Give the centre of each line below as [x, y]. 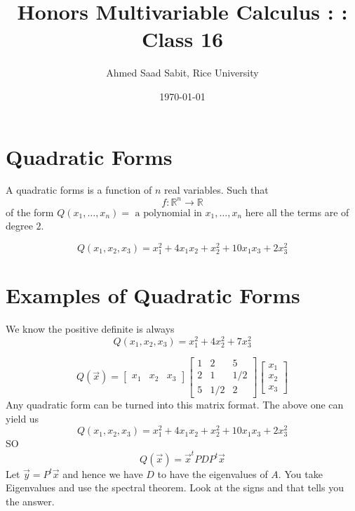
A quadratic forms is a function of [79, 190]
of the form [30, 212]
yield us [22, 418]
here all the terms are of [297, 212]
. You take [300, 473]
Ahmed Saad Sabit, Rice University [182, 73]
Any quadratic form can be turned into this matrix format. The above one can [175, 404]
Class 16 [182, 39]
